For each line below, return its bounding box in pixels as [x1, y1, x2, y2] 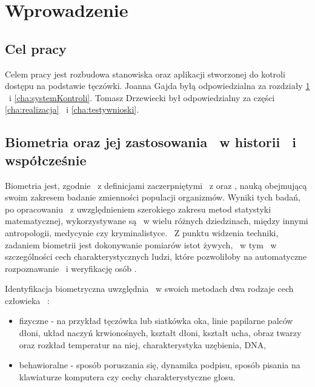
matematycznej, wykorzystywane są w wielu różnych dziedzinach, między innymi [5, 214, 308, 227]
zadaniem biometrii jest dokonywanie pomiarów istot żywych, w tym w [5, 238, 277, 251]
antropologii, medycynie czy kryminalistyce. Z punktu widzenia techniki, [5, 226, 279, 239]
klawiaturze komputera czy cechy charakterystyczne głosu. [19, 370, 236, 383]
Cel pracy [5, 39, 67, 58]
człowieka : [5, 294, 50, 306]
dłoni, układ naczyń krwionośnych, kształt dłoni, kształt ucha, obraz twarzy [19, 326, 302, 339]
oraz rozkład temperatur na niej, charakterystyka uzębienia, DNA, [19, 338, 267, 351]
